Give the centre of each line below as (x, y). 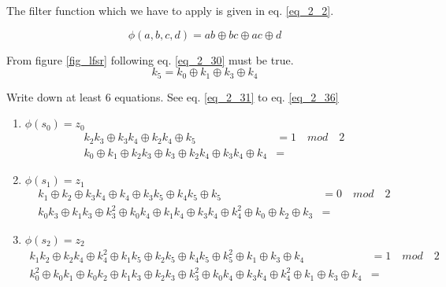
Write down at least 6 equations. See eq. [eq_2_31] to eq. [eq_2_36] (173, 96)
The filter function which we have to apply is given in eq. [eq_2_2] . (170, 10)
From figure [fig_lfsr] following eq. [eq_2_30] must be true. (150, 59)
